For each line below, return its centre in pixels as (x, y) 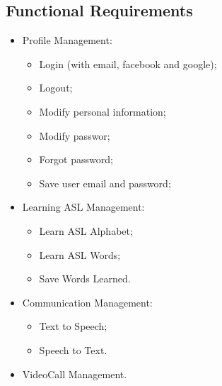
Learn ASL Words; (80, 254)
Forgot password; (76, 159)
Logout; (56, 88)
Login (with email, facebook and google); (128, 64)
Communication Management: (87, 302)
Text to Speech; (73, 326)
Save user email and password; (105, 183)
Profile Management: (67, 40)
